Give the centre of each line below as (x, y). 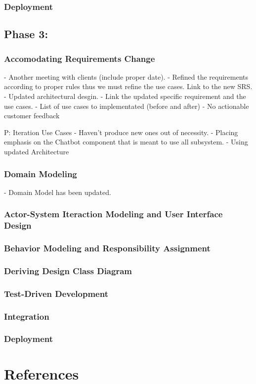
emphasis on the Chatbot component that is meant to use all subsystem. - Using (126, 142)
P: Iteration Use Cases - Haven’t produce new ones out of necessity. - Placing (121, 132)
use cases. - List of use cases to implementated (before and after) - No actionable (127, 106)
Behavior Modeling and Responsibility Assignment (107, 248)
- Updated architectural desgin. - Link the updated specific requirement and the (125, 96)
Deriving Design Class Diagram (68, 270)
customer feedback (32, 116)
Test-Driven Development (56, 293)
